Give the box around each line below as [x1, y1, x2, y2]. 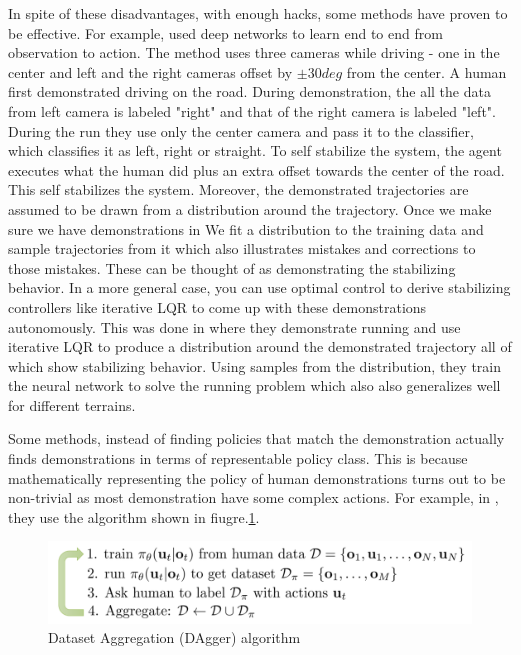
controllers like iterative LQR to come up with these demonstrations [8, 296, 427, 317]
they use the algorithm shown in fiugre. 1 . [8, 506, 260, 527]
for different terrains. [8, 394, 136, 415]
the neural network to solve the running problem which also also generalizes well [8, 375, 501, 396]
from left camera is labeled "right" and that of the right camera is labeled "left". [8, 100, 496, 121]
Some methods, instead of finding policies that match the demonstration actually [8, 428, 505, 449]
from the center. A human [346, 61, 507, 82]
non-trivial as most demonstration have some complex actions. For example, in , [8, 487, 499, 508]
